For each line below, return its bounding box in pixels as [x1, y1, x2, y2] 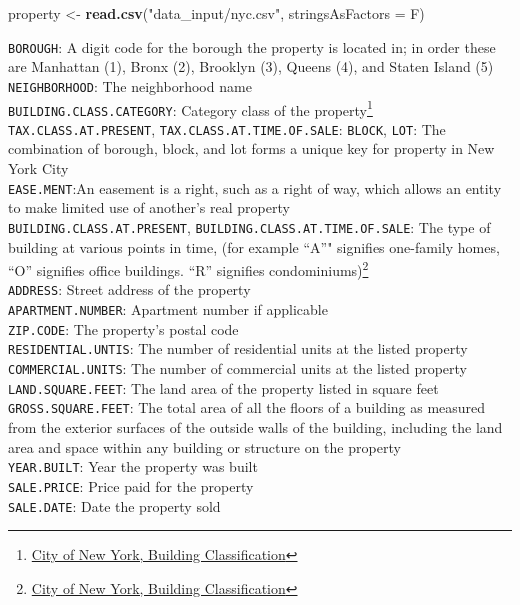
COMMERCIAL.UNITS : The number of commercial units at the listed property [8, 358, 468, 379]
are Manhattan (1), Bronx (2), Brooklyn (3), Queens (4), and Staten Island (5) [8, 56, 494, 77]
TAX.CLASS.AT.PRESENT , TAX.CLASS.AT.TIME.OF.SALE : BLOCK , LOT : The [8, 118, 446, 139]
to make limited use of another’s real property [8, 197, 290, 218]
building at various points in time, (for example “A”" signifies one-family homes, [8, 236, 500, 257]
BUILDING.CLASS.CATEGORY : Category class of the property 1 [8, 96, 373, 120]
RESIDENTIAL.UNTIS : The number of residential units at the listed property [8, 338, 468, 359]
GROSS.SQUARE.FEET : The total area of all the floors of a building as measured [8, 397, 486, 418]
